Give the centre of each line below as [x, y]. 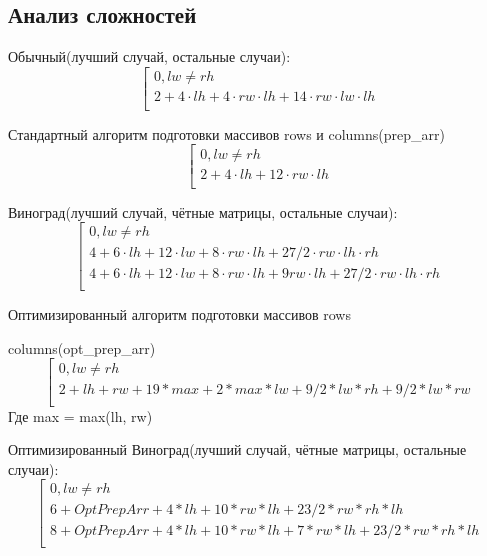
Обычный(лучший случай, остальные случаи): [149, 56]
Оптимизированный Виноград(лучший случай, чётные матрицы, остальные [237, 449]
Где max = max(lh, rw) [80, 415]
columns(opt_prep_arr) [82, 347]
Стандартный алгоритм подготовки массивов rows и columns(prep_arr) [226, 133]
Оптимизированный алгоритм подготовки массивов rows [179, 314]
